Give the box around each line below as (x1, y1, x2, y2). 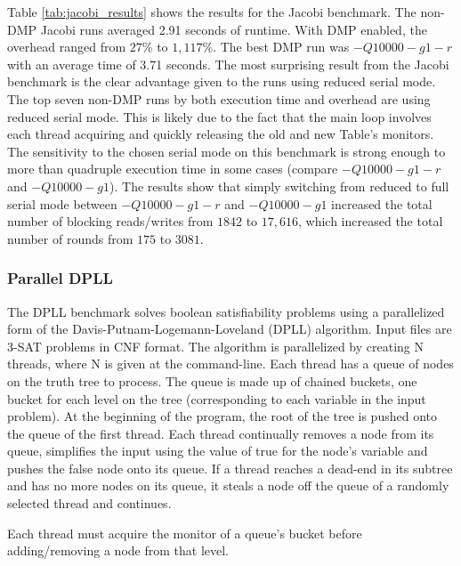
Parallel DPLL (7, 267, 113, 289)
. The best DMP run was (213, 37, 350, 56)
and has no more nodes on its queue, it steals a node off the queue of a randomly (7, 476, 449, 495)
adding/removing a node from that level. (7, 541, 229, 560)
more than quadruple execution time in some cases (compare (7, 159, 338, 178)
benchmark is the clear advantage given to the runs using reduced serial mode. (7, 72, 436, 91)
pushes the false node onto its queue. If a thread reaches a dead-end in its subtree (7, 458, 453, 477)
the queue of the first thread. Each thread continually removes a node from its (7, 424, 434, 442)
